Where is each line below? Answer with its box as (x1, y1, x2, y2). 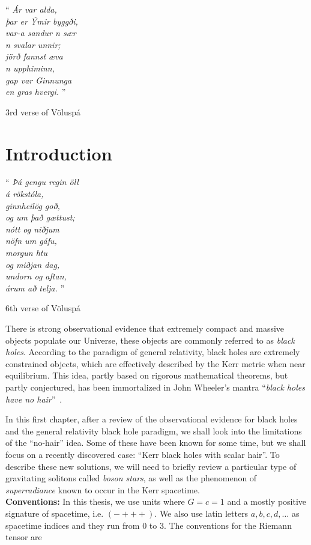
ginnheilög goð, (5, 199, 60, 212)
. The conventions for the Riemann (163, 519, 292, 531)
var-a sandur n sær (5, 26, 76, 39)
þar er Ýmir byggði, (5, 14, 78, 27)
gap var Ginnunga (5, 73, 72, 86)
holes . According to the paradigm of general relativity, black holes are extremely (5, 346, 300, 358)
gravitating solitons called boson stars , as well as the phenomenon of (5, 472, 257, 484)
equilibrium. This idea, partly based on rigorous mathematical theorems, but (5, 369, 288, 382)
